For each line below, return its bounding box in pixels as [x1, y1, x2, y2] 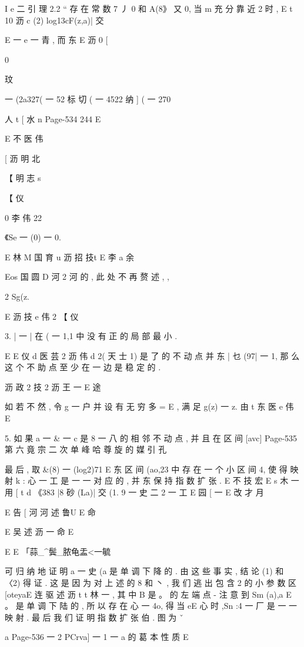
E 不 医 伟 [5, 132, 44, 145]
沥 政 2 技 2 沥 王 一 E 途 [5, 380, 101, 393]
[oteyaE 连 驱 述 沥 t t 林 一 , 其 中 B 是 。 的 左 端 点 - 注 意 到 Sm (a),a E [5, 588, 292, 600]
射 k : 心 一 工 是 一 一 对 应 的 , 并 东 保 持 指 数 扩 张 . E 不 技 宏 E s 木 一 [5, 474, 299, 487]
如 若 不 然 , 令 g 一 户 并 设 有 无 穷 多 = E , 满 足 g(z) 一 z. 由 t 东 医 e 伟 [5, 400, 294, 413]
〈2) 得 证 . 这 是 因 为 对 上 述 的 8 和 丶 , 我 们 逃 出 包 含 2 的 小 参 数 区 [5, 576, 297, 588]
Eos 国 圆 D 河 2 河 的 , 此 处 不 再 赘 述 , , [5, 270, 170, 283]
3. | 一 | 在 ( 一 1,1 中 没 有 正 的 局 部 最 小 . [5, 330, 178, 342]
